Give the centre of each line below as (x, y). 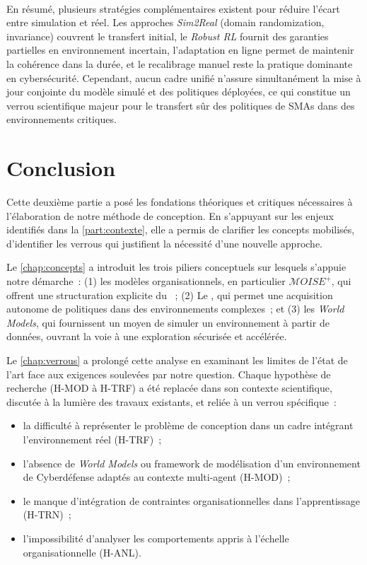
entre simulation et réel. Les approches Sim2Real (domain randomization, (165, 22)
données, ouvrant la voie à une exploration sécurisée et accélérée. (147, 336)
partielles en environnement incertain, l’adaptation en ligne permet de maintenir (180, 50)
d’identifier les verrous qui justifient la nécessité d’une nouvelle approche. (165, 243)
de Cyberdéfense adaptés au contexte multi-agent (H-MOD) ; (157, 477)
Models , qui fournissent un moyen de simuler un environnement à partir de (168, 322)
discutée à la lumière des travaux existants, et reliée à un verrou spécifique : (171, 401)
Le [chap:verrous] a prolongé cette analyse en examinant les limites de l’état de (177, 360)
